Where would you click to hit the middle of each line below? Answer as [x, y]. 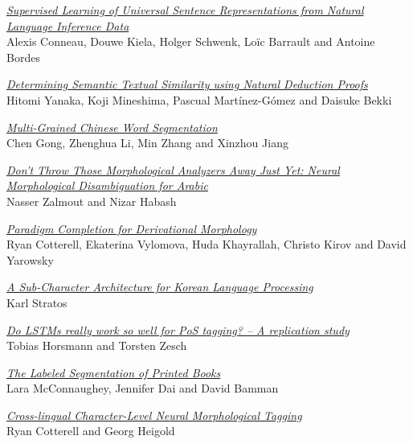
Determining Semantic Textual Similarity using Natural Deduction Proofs [187, 84]
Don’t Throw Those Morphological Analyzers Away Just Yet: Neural [173, 169]
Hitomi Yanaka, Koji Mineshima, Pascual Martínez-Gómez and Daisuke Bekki [199, 99]
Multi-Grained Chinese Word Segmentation [112, 127]
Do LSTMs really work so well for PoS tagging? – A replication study [178, 329]
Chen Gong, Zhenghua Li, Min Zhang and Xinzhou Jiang [147, 143]
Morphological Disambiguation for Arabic [107, 185]
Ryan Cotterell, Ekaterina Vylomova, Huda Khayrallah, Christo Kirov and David [206, 244]
